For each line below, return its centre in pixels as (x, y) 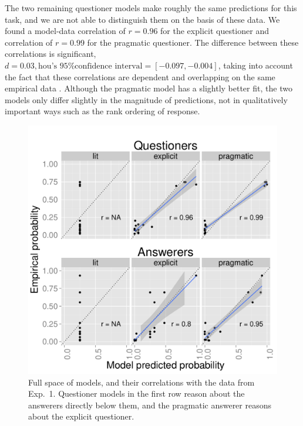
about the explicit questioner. (81, 416)
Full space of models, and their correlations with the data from (142, 382)
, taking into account (255, 65)
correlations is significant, (51, 54)
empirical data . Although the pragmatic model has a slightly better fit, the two (149, 88)
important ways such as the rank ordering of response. (102, 111)
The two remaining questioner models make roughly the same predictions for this (151, 8)
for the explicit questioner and (215, 31)
